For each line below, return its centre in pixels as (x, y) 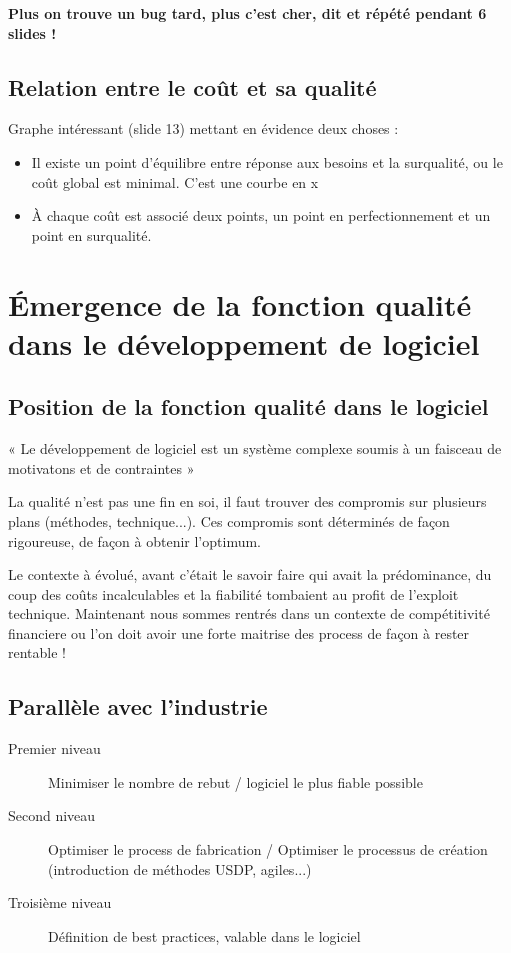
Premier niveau (54, 748)
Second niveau (52, 815)
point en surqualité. (91, 234)
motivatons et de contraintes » (101, 467)
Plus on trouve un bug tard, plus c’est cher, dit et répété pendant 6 (247, 13)
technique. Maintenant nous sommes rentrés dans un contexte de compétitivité (249, 613)
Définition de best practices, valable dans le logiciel (204, 935)
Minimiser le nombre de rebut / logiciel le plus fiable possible (235, 781)
